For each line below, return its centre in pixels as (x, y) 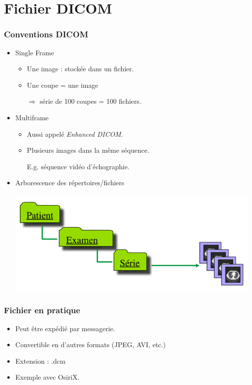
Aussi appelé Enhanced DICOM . (75, 134)
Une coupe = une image (63, 85)
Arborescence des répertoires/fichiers (70, 183)
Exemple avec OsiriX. (47, 377)
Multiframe (32, 117)
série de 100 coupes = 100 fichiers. (90, 101)
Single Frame (35, 52)
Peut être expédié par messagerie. (65, 328)
